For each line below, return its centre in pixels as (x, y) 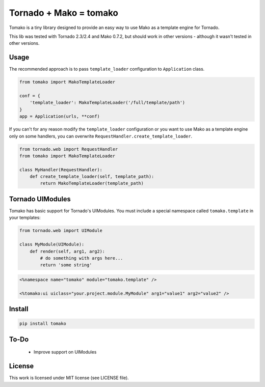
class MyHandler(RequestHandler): (61, 170)
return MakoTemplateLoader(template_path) (92, 183)
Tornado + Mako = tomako (64, 13)
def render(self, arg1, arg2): (67, 251)
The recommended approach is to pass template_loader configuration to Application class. (107, 69)
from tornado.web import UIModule (61, 231)
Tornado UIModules (40, 199)
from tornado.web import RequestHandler (68, 149)
